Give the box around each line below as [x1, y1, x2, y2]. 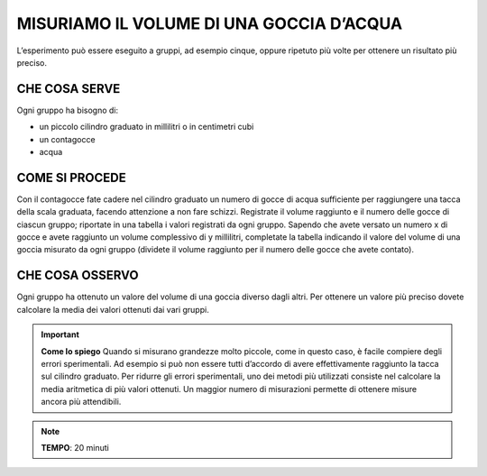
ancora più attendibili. [41, 397, 122, 407]
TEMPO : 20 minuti [41, 442, 110, 453]
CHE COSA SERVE [16, 81, 121, 96]
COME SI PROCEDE [16, 169, 126, 185]
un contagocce [39, 133, 96, 144]
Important [41, 329, 80, 340]
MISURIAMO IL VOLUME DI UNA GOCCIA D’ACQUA [16, 14, 403, 33]
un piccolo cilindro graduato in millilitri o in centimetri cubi [39, 122, 254, 133]
